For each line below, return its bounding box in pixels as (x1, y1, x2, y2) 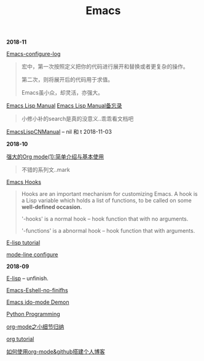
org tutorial (6, 335, 34, 343)
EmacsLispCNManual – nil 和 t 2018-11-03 (6, 128, 112, 136)
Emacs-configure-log (6, 50, 61, 58)
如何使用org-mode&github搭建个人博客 (6, 348, 106, 355)
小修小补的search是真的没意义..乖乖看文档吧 (21, 115, 134, 123)
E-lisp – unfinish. (6, 274, 49, 282)
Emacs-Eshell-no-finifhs (6, 287, 69, 294)
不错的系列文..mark (21, 166, 71, 174)
